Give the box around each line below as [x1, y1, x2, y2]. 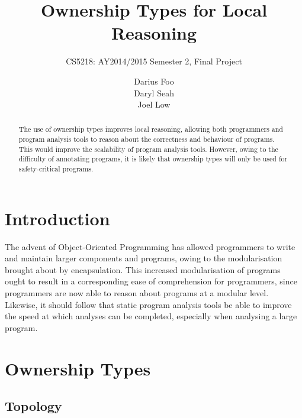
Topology [5, 397, 62, 415]
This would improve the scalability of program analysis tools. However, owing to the [18, 144, 278, 154]
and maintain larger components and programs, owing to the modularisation [5, 252, 282, 264]
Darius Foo [134, 74, 174, 87]
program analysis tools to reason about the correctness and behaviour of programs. [18, 134, 275, 144]
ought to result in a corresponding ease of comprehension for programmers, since [5, 275, 297, 287]
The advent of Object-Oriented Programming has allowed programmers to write [5, 240, 295, 252]
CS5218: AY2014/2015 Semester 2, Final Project [66, 55, 242, 67]
